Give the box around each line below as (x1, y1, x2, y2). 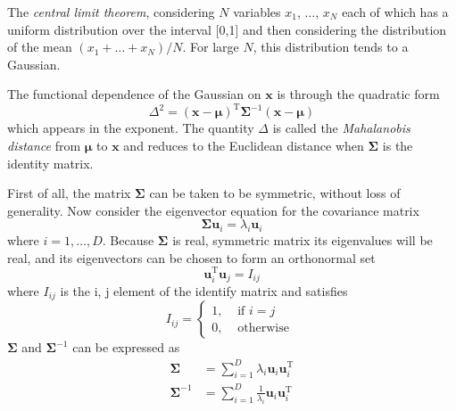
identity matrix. (7, 153, 94, 172)
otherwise (237, 321, 289, 334)
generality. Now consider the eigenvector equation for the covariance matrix (7, 201, 419, 219)
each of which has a (342, 3, 449, 21)
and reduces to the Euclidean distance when (123, 136, 364, 155)
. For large (182, 37, 239, 56)
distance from (7, 136, 81, 155)
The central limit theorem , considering (7, 3, 215, 21)
